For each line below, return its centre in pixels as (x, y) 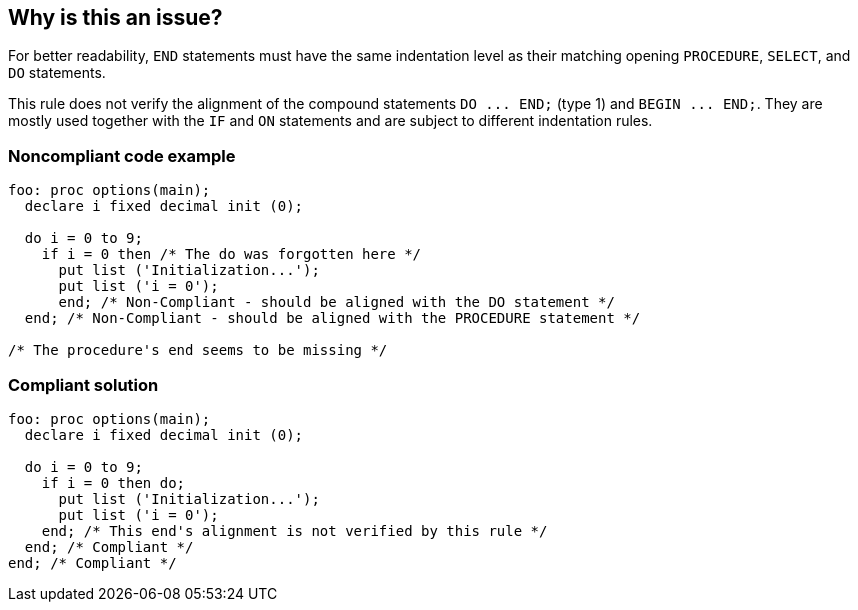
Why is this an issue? (115, 17)
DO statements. (57, 73)
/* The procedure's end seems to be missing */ (198, 350)
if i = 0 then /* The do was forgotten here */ (231, 254)
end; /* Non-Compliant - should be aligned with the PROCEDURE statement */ (332, 318)
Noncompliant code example (122, 155)
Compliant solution (83, 384)
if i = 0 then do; (113, 482)
